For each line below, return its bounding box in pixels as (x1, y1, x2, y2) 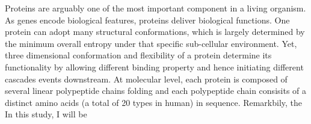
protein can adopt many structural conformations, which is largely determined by (5, 25, 305, 38)
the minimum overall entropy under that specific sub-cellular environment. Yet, (5, 37, 297, 49)
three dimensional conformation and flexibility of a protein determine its (5, 49, 272, 61)
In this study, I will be (5, 108, 87, 120)
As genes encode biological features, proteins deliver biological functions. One (5, 13, 290, 26)
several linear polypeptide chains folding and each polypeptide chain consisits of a (5, 84, 307, 97)
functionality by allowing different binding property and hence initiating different (5, 60, 304, 73)
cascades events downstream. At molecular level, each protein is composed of (5, 72, 288, 85)
